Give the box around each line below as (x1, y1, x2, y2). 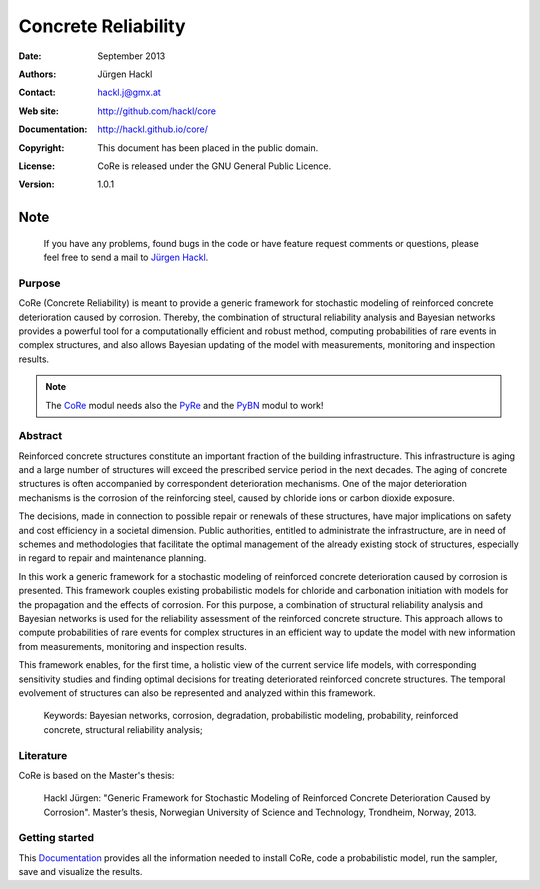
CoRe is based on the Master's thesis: (18, 769, 175, 781)
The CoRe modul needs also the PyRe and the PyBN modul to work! (45, 399, 324, 411)
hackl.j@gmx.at (97, 86, 162, 99)
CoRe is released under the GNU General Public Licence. (97, 160, 332, 172)
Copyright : (18, 141, 65, 154)
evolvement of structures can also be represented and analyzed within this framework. (18, 686, 376, 699)
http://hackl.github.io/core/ (97, 123, 209, 135)
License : (18, 160, 55, 172)
